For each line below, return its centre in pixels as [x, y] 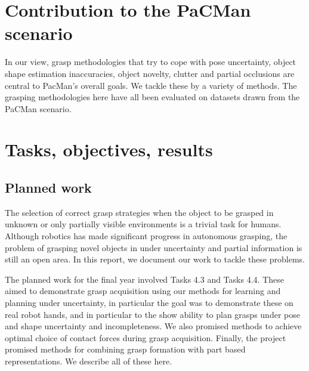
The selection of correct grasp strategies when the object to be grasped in [139, 212]
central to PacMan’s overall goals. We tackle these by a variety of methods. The [151, 85]
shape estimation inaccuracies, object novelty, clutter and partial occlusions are [150, 73]
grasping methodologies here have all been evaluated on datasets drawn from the [152, 97]
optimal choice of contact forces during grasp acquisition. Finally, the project [146, 337]
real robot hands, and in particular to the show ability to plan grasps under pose [152, 314]
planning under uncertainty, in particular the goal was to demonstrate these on [149, 303]
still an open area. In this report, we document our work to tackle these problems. [155, 259]
